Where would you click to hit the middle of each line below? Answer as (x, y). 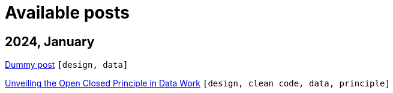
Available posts (67, 13)
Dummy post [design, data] (67, 65)
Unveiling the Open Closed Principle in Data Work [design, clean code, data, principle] (197, 83)
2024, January (50, 41)
